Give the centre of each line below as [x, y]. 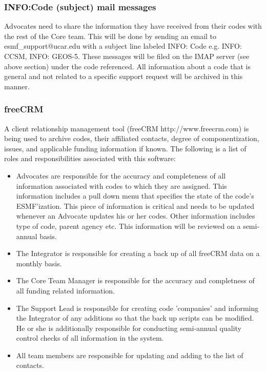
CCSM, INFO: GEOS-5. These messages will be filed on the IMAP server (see [127, 56]
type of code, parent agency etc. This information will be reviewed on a [128, 226]
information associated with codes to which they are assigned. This [121, 185]
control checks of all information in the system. [90, 338]
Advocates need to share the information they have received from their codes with [133, 26]
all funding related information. [66, 290]
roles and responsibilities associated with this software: [90, 158]
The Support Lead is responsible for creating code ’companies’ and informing [137, 308]
